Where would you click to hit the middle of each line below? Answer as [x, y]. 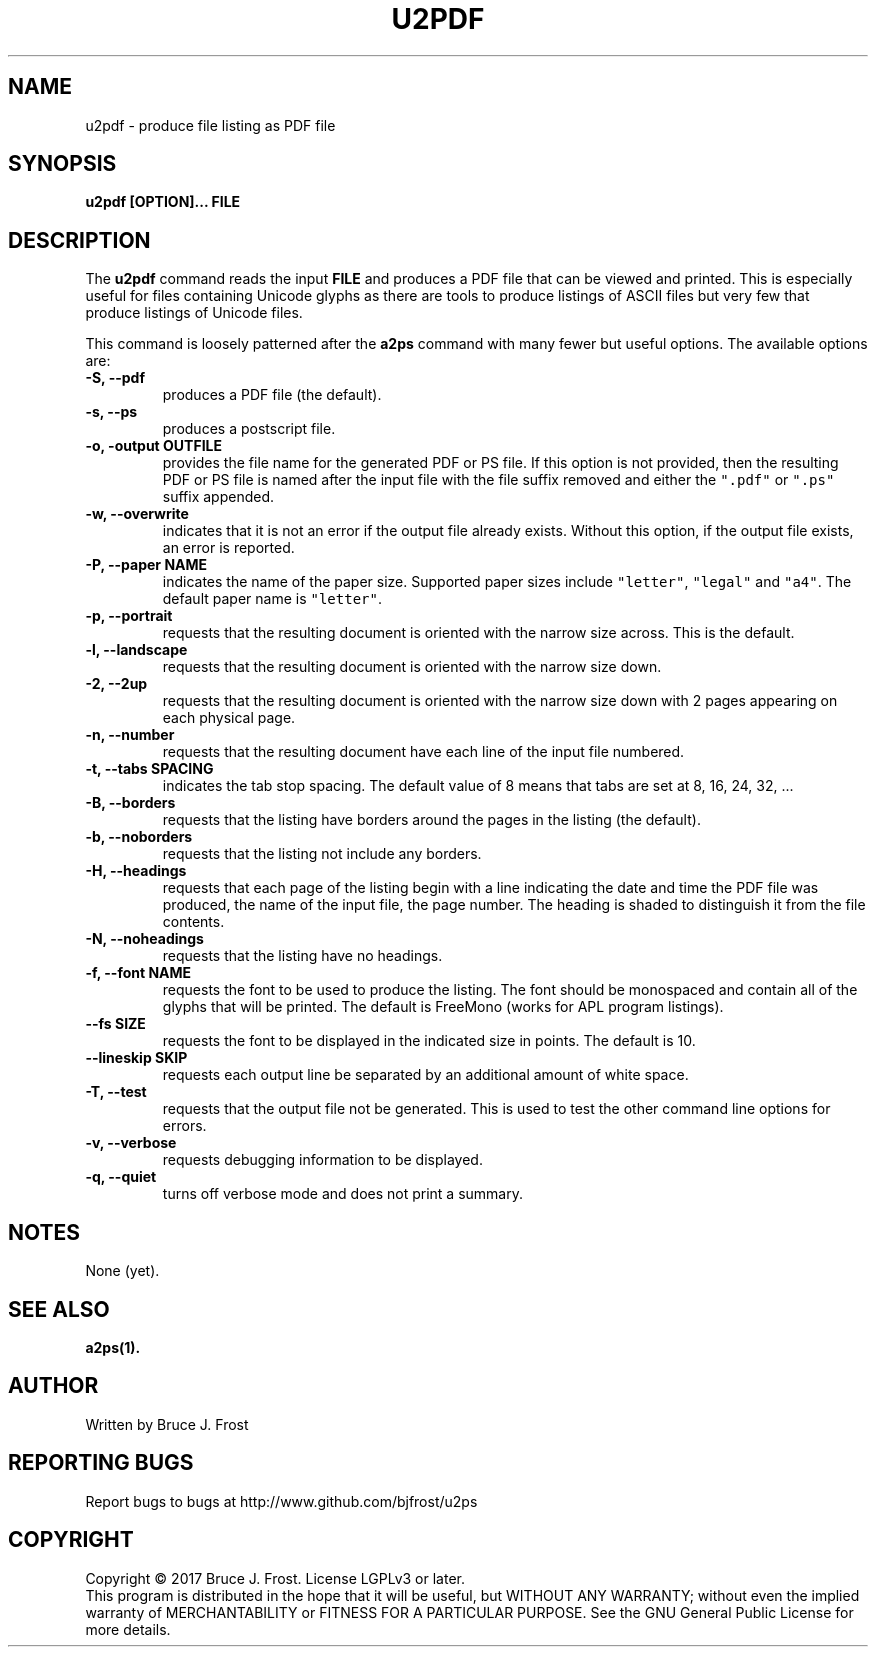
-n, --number [130, 735]
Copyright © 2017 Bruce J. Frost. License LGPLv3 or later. [275, 1578]
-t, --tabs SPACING [149, 769]
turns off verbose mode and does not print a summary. [342, 1194]
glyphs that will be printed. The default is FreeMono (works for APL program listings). [443, 1007]
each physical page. [229, 718]
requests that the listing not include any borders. [322, 854]
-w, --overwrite [137, 514]
